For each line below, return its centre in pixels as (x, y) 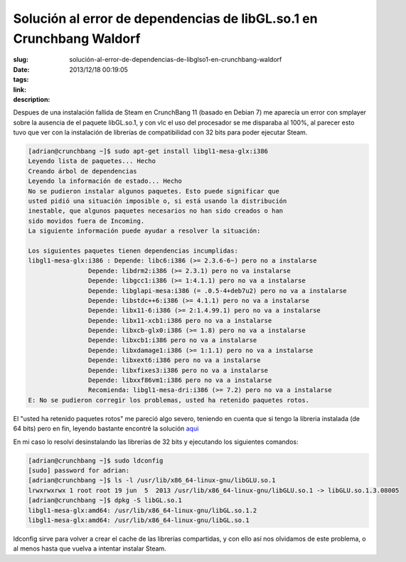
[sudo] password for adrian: (79, 470)
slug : (21, 60)
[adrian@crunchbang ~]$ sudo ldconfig (96, 460)
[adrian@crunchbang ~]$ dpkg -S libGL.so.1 (105, 500)
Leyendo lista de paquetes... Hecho (92, 161)
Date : (21, 69)
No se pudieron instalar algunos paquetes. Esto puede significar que (154, 191)
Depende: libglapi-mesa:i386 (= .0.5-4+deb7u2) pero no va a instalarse (218, 291)
